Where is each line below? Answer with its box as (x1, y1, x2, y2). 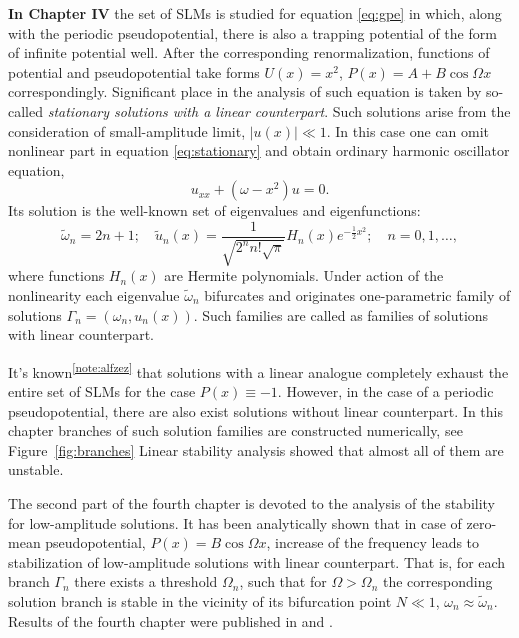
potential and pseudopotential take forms (8, 61, 260, 82)
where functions (8, 265, 105, 286)
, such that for (239, 571, 327, 592)
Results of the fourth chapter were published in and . (8, 610, 333, 631)
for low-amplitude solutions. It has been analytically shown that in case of (8, 512, 462, 533)
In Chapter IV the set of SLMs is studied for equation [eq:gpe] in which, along (8, 3, 502, 23)
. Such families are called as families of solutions (193, 304, 489, 325)
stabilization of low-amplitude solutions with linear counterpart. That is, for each (8, 551, 506, 572)
